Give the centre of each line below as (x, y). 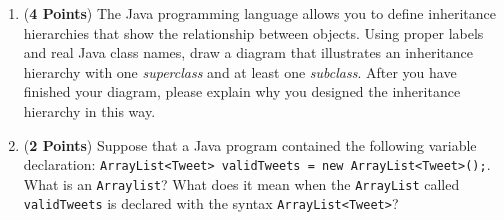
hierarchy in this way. (89, 110)
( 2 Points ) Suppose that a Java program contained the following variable (250, 144)
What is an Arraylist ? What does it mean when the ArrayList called (241, 183)
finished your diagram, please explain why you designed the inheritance (242, 91)
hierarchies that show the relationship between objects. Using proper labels (253, 32)
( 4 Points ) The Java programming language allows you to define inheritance (259, 13)
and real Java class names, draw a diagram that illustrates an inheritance (248, 52)
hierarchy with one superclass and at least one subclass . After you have (240, 71)
